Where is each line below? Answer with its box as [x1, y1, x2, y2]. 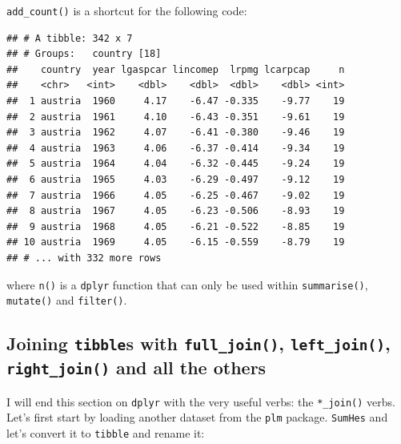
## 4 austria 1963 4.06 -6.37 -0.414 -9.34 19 [6, 142, 345, 154]
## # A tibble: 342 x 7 [6, 32, 133, 44]
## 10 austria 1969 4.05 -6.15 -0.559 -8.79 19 [6, 236, 345, 248]
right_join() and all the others [6, 355, 267, 380]
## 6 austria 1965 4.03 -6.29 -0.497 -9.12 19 [6, 174, 345, 185]
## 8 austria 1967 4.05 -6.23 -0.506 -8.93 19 [6, 205, 345, 217]
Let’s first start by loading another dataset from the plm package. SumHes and [6, 409, 388, 426]
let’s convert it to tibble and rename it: [6, 424, 205, 441]
